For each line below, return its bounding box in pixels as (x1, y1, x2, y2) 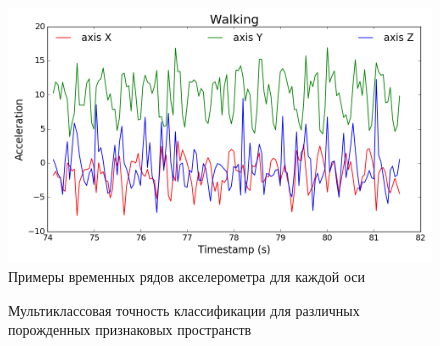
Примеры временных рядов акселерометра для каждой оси (8, 265, 365, 286)
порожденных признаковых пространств (8, 319, 252, 340)
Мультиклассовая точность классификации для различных (8, 299, 360, 320)
